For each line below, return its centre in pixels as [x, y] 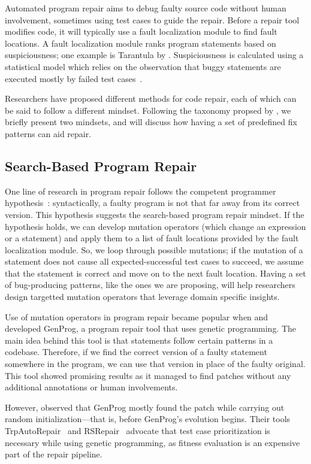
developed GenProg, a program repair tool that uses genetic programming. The [151, 328]
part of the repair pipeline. [54, 454]
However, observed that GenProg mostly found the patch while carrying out [145, 407]
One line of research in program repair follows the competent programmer [141, 191]
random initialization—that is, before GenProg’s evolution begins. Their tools [148, 419]
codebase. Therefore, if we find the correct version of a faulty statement [136, 352]
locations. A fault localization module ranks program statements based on [141, 43]
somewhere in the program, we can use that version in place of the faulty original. [155, 364]
